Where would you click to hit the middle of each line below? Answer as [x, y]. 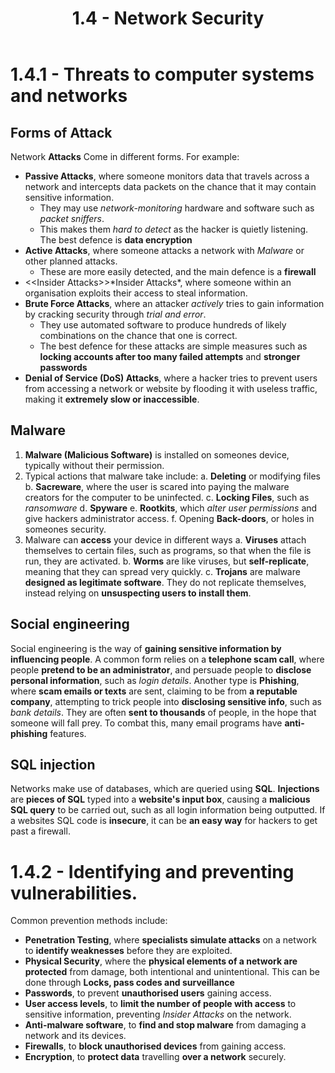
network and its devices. [75, 1036]
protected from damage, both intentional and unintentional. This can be [172, 972]
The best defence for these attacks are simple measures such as [173, 346]
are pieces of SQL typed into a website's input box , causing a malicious [160, 799]
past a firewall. [40, 831]
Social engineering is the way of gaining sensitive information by [146, 648]
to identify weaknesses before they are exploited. [128, 951]
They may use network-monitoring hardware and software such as [177, 208]
